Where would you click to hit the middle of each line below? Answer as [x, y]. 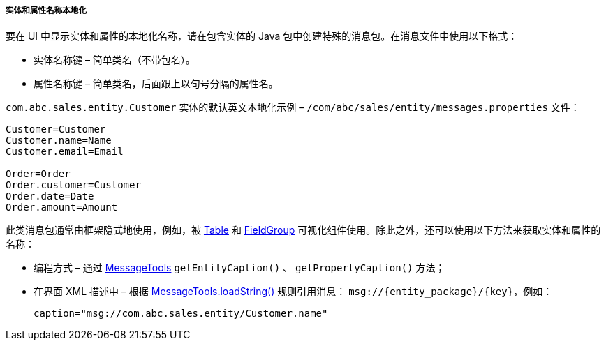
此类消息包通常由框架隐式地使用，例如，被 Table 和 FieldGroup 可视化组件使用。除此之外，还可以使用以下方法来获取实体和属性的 [303, 230]
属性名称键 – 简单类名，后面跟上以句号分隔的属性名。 [156, 84]
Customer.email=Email [65, 152]
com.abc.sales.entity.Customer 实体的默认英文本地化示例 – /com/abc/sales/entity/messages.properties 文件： [293, 107]
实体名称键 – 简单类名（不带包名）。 [114, 60]
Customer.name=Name [59, 141]
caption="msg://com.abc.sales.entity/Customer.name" [181, 314]
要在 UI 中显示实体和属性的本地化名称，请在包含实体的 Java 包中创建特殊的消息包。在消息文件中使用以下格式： [262, 36]
